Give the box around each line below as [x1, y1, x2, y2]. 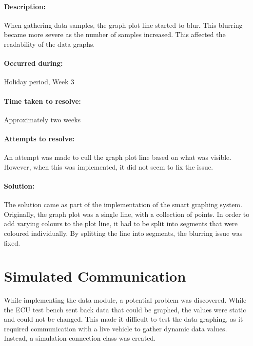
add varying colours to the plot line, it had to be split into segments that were [4, 218, 238, 229]
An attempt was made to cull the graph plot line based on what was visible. [4, 152, 232, 162]
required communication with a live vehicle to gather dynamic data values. [4, 323, 227, 333]
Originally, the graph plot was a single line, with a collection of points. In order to [4, 209, 250, 219]
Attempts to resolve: [4, 133, 75, 143]
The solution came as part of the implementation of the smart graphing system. [4, 199, 242, 210]
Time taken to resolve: [4, 96, 81, 106]
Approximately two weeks [4, 114, 81, 124]
